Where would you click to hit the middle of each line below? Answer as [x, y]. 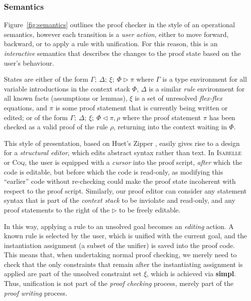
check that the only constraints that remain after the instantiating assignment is [124, 264]
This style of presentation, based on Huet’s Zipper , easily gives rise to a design [122, 143]
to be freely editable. [150, 209]
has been [222, 117]
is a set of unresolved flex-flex [179, 98]
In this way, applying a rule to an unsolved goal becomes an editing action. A [119, 226]
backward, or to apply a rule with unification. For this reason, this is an [111, 44]
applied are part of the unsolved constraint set [73, 274]
